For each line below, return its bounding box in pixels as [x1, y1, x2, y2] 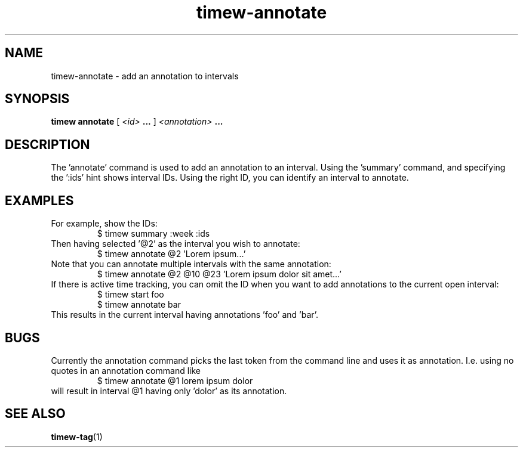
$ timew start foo [97, 289, 164, 300]
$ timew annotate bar [97, 299, 181, 310]
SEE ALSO [5, 406, 66, 422]
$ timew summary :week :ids [97, 228, 210, 239]
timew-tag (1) [51, 431, 103, 442]
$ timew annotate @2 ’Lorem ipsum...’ [97, 249, 246, 259]
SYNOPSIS [5, 91, 70, 107]
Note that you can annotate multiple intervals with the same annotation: [51, 259, 331, 270]
